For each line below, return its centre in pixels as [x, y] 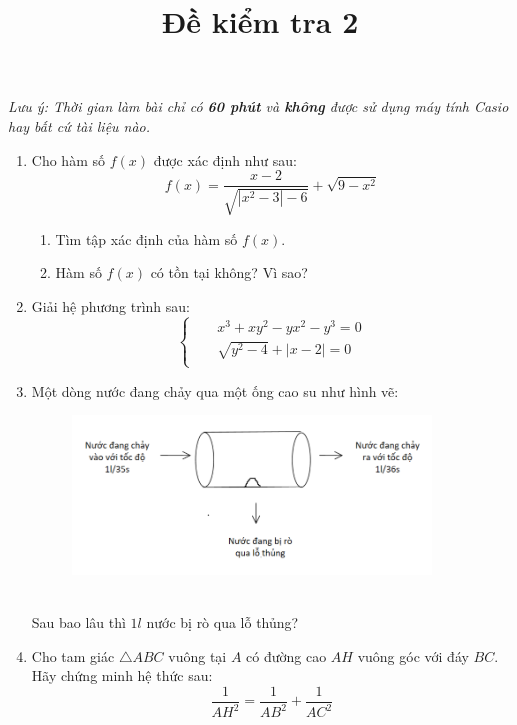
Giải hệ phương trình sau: [110, 305]
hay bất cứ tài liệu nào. [79, 125]
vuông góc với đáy [413, 655]
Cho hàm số [68, 159]
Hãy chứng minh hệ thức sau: [122, 675]
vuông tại [197, 655]
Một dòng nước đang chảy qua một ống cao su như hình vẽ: [215, 390]
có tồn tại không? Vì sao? [229, 272]
